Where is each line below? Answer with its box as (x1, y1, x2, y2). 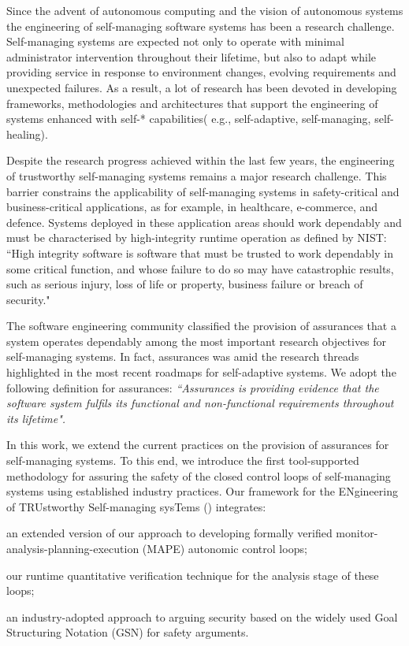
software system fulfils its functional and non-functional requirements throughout (6, 395, 394, 411)
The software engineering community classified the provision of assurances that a (6, 317, 396, 334)
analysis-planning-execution (6, 540, 139, 556)
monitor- (336, 525, 378, 541)
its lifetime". (6, 410, 66, 426)
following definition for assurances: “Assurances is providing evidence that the (6, 379, 379, 395)
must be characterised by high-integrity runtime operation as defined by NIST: (6, 229, 387, 246)
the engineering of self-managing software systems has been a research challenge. (6, 17, 395, 34)
